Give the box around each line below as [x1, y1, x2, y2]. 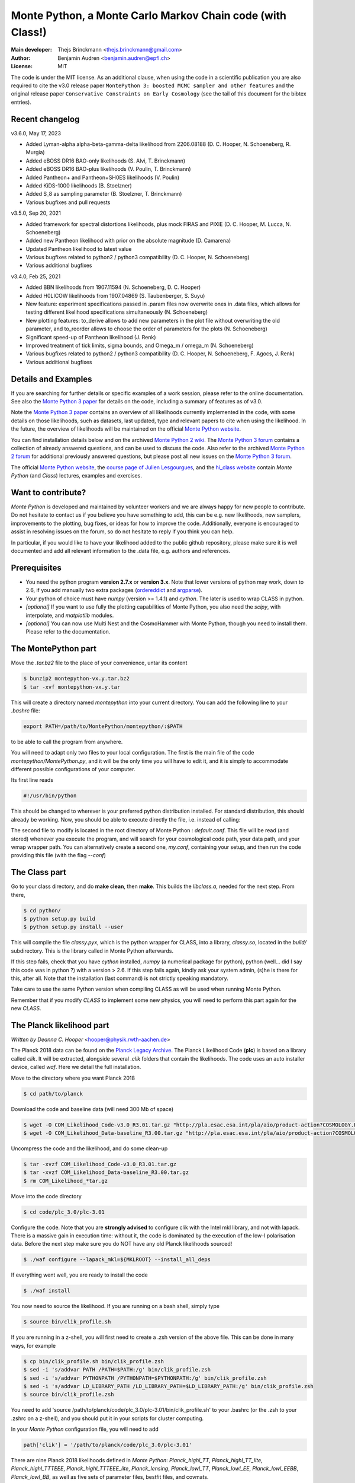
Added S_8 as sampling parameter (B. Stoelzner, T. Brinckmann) [25, 190, 182, 198]
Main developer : [11, 46, 53, 53]
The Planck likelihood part [11, 1020, 109, 1030]
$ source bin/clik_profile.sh [23, 1319, 111, 1325]
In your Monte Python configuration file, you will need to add [11, 1425, 159, 1433]
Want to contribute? [11, 487, 86, 498]
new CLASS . [11, 1005, 41, 1012]
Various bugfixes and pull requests [25, 199, 111, 206]
